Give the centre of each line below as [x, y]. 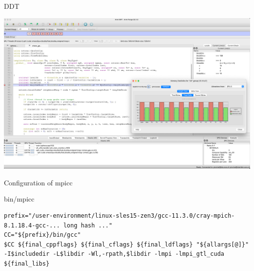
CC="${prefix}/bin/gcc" [42, 235]
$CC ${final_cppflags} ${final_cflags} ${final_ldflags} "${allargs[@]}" [127, 244]
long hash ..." [88, 225]
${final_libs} [27, 263]
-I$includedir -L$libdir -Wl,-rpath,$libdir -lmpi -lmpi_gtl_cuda [114, 254]
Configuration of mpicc [38, 182]
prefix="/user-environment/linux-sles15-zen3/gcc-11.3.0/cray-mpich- [119, 215]
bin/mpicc [19, 199]
